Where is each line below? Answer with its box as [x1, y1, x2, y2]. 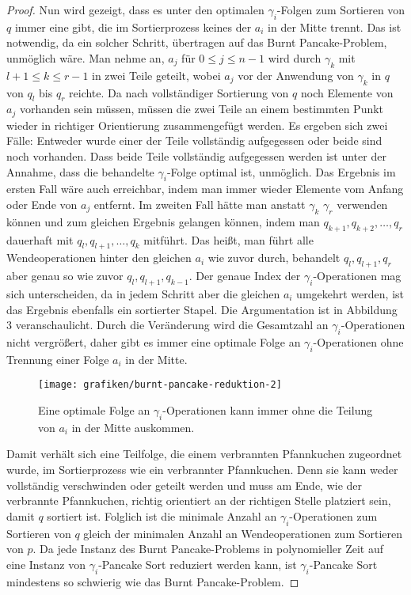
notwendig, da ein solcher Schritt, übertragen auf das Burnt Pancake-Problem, [6, 34, 387, 51]
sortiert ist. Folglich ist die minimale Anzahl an [47, 507, 277, 524]
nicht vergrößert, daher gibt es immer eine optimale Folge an [6, 333, 301, 350]
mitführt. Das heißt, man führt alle [143, 231, 314, 248]
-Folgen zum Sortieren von [276, 2, 405, 17]
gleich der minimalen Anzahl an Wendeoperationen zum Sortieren [83, 525, 403, 541]
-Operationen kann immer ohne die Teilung [162, 402, 373, 419]
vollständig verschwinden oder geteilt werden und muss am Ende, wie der [6, 476, 363, 493]
